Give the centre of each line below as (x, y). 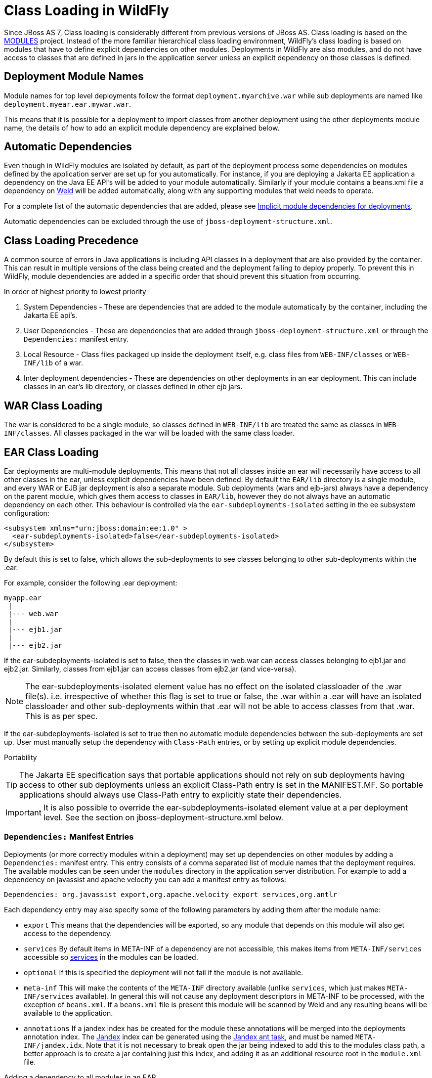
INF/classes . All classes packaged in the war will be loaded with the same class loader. (149, 433)
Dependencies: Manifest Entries (69, 837)
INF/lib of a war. (54, 363)
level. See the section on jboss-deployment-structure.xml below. (163, 817)
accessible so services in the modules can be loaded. (111, 957)
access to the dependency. (68, 933)
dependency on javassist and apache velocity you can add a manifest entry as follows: (145, 879)
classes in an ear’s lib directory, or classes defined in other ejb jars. (133, 387)
